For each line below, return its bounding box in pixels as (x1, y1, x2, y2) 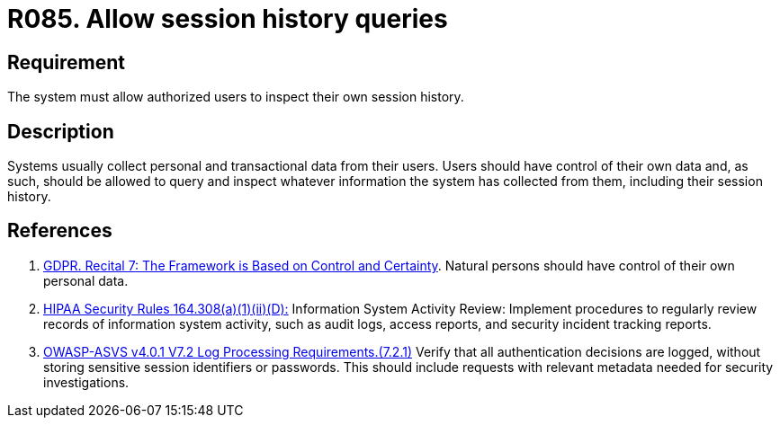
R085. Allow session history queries (7, 4, 448, 34)
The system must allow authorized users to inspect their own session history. (7, 89, 464, 105)
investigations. (43, 374, 130, 390)
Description (7, 120, 114, 143)
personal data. (43, 272, 129, 288)
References (7, 219, 112, 243)
